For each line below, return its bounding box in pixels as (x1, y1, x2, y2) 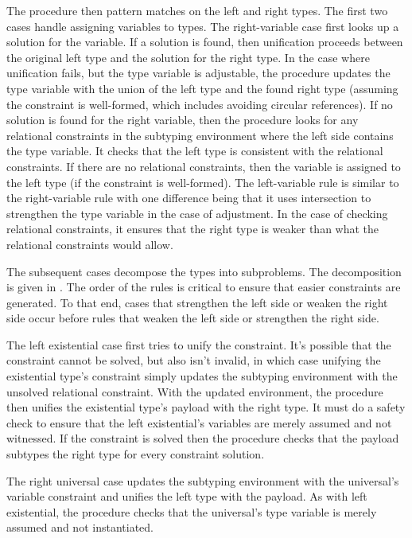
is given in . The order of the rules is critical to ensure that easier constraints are (6, 279, 401, 295)
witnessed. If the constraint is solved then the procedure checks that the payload (6, 430, 399, 446)
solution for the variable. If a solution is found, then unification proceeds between (6, 33, 403, 50)
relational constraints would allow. (6, 236, 173, 252)
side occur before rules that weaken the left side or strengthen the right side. (6, 310, 379, 326)
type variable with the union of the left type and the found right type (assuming (6, 80, 398, 96)
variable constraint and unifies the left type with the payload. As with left (6, 488, 367, 505)
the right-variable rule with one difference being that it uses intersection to (6, 189, 371, 206)
